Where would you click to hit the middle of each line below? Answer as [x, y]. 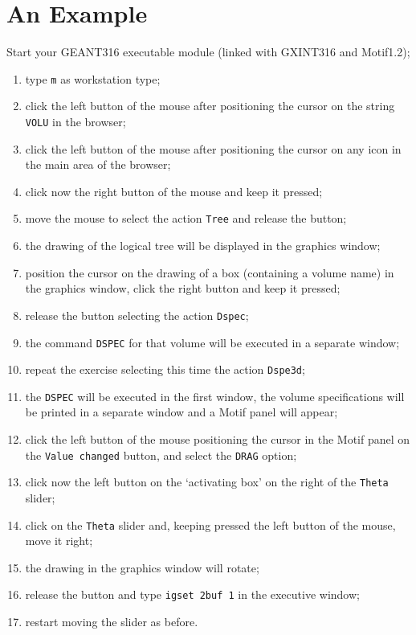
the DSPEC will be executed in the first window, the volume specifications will [215, 396]
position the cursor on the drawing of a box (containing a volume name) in [210, 272]
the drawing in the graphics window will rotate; [142, 567]
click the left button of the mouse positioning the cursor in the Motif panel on [218, 439]
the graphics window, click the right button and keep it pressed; [183, 288]
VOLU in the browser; [75, 121]
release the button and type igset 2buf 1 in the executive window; [192, 594]
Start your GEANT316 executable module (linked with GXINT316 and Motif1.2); [208, 52]
